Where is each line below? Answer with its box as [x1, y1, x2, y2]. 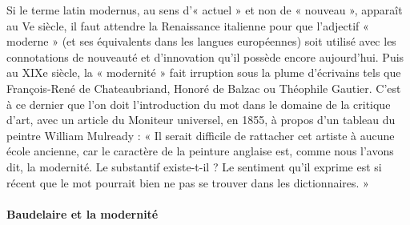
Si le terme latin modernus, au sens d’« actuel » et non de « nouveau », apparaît [6, 2, 403, 18]
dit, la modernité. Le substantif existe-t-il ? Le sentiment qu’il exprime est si [6, 158, 382, 175]
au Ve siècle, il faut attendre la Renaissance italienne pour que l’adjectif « [6, 17, 369, 34]
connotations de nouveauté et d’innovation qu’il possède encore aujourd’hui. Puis [6, 48, 404, 65]
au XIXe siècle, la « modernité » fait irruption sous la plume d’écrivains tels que [6, 64, 401, 81]
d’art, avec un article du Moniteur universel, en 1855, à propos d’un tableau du [6, 111, 396, 128]
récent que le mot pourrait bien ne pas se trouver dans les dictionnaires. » [6, 174, 369, 191]
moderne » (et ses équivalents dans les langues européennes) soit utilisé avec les [6, 33, 396, 50]
